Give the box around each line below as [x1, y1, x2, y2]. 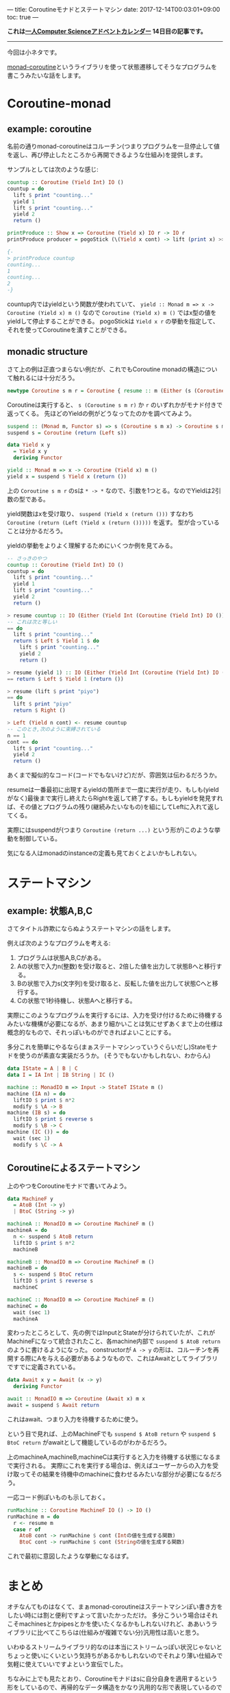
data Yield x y [7, 441, 51, 449]
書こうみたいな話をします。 [7, 71, 85, 80]
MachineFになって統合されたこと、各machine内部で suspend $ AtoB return [7, 1337, 221, 1346]
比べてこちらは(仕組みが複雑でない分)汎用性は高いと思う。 [36, 1628, 203, 1637]
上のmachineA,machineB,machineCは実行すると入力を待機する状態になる [7, 1453, 216, 1461]
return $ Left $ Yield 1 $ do [13, 638, 99, 644]
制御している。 [18, 834, 62, 843]
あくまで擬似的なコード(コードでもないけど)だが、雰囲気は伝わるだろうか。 [7, 771, 221, 780]
